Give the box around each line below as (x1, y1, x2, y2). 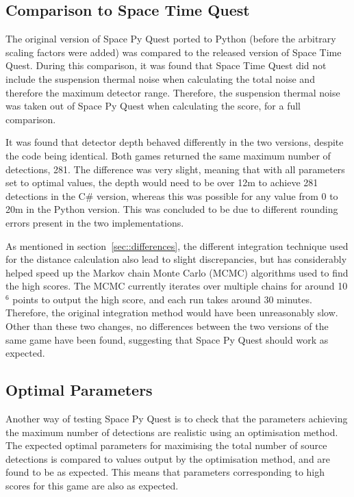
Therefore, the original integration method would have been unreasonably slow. (5, 305, 338, 320)
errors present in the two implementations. (5, 215, 184, 229)
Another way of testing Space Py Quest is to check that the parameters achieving (5, 411, 348, 426)
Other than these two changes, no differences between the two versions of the (5, 319, 329, 333)
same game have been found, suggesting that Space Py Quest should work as (5, 332, 329, 346)
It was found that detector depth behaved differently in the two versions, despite (5, 135, 344, 149)
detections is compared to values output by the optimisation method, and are (5, 451, 331, 466)
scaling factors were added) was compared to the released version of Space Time (5, 44, 342, 59)
